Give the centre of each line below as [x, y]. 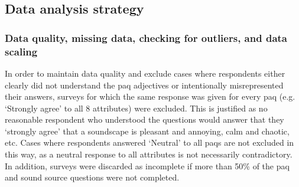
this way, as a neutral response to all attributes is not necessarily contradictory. [149, 154]
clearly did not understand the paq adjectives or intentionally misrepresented [144, 85]
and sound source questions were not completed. [92, 177]
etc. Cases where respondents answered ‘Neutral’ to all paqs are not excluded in [149, 142]
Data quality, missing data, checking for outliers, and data [146, 37]
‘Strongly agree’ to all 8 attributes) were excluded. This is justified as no [136, 108]
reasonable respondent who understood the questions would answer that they [144, 119]
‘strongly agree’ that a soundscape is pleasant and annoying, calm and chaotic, [147, 131]
